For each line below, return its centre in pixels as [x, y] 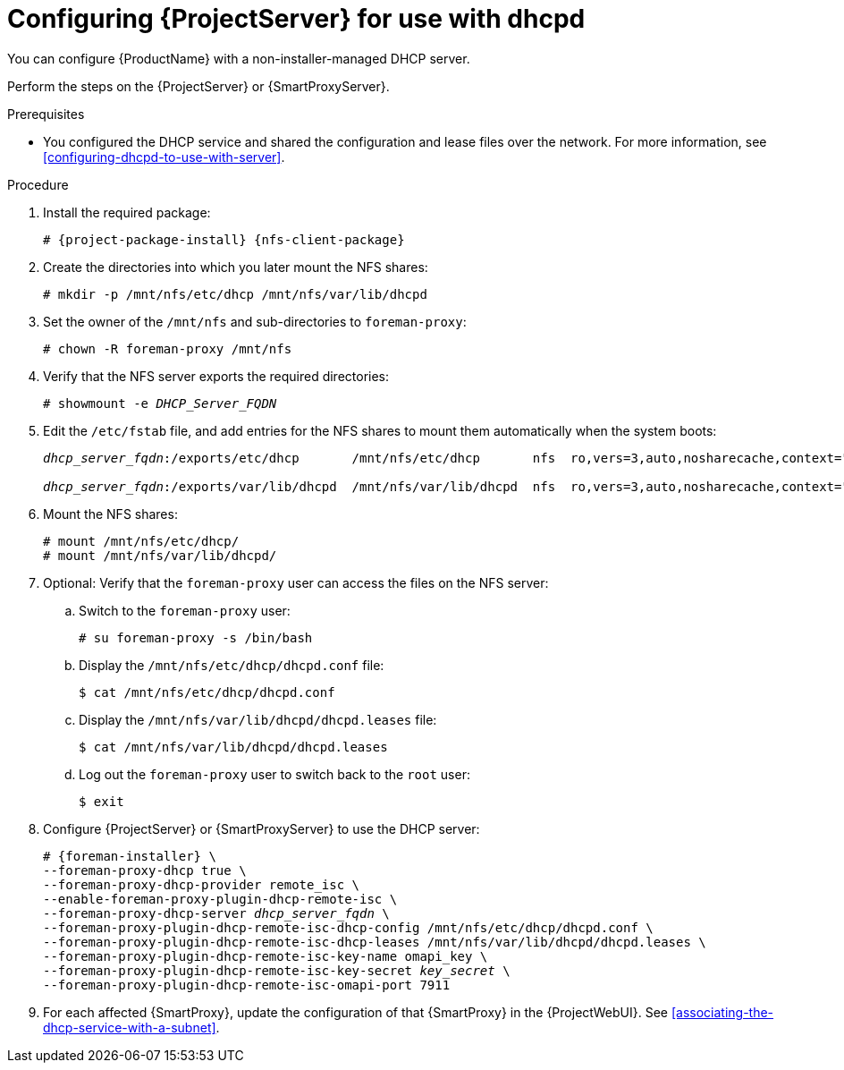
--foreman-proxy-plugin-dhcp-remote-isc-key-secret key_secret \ [277, 970]
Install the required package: [127, 212]
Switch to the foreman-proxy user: [185, 610]
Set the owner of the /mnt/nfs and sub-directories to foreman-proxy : [255, 321]
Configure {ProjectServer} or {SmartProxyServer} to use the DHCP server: [262, 828]
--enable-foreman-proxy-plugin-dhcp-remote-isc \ [220, 899]
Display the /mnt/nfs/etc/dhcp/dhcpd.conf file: [232, 665]
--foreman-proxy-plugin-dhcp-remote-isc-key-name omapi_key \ [266, 956]
